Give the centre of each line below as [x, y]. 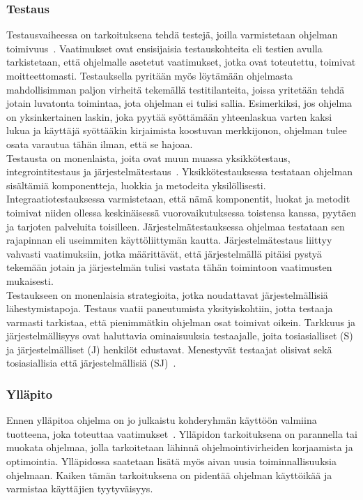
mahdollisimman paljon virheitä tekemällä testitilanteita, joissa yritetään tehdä [176, 89]
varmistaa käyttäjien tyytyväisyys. [80, 488]
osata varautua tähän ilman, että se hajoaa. [100, 144]
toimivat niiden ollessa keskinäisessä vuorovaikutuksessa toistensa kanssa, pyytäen [181, 212]
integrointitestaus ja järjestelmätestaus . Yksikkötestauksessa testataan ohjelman [180, 171]
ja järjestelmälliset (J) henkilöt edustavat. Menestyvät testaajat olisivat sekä [169, 349]
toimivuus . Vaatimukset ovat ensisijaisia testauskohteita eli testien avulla [164, 48]
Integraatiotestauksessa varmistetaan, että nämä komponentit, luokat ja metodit [178, 199]
